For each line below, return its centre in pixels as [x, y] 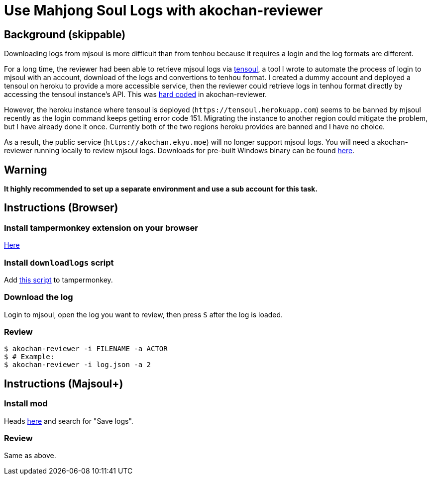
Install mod [26, 404]
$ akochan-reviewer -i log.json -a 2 [78, 365]
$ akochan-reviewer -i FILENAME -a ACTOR [86, 349]
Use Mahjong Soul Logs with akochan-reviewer [163, 10]
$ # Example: [29, 357]
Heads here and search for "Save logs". [69, 421]
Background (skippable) [65, 34]
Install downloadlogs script [59, 262]
